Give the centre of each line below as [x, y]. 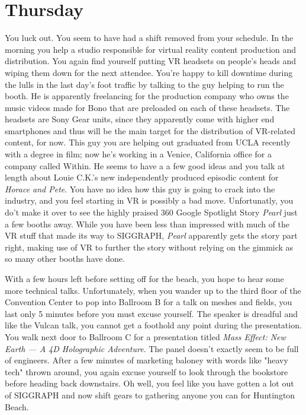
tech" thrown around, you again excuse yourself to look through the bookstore [146, 371]
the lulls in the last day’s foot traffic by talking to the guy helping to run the [144, 84]
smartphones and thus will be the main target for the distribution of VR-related [150, 130]
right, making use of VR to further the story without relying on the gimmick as [149, 247]
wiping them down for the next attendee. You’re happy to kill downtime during [149, 72]
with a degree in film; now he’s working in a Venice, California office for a [138, 154]
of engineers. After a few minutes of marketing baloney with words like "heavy [146, 360]
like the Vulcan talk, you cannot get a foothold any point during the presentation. [153, 325]
